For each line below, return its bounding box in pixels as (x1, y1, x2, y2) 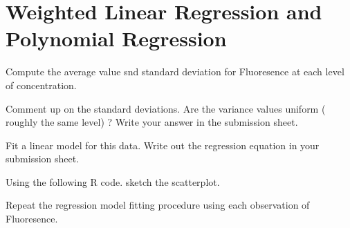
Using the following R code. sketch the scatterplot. (6, 174, 220, 189)
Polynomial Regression (6, 24, 227, 53)
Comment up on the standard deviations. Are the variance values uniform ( (6, 101, 326, 115)
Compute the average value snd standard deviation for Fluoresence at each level (6, 64, 344, 79)
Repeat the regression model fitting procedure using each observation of (6, 198, 310, 212)
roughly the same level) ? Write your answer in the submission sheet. (6, 115, 298, 129)
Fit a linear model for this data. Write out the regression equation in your (6, 137, 320, 152)
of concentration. (6, 77, 77, 92)
